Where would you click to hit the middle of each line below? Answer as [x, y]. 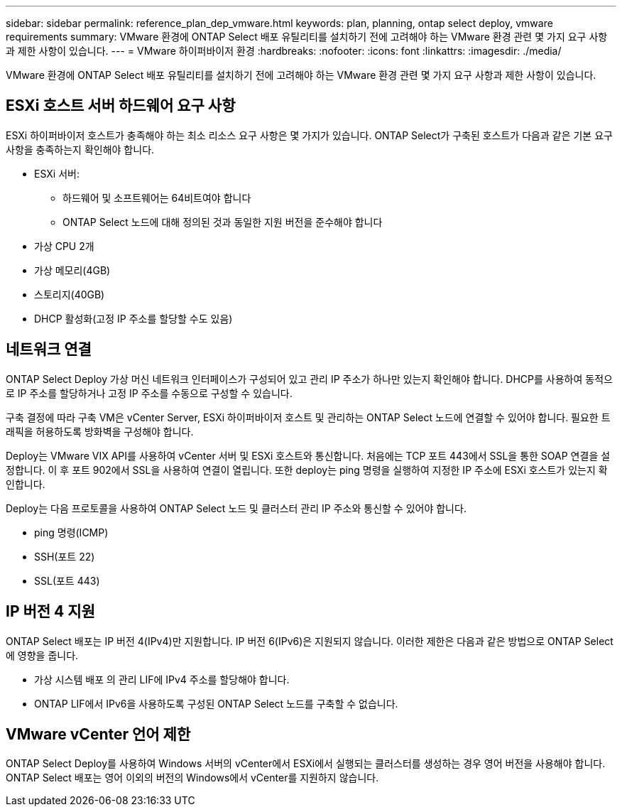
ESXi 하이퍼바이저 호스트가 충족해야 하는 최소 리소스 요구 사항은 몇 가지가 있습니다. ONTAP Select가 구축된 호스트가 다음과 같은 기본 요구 [309, 135]
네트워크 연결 [49, 350]
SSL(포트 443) [67, 580]
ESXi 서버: [57, 173]
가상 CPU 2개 [64, 246]
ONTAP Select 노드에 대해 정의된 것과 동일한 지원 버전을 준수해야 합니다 [223, 222]
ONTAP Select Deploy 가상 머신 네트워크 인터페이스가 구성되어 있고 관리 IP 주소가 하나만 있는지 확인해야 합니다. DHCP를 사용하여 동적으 [309, 379]
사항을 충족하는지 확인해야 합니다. [80, 149]
